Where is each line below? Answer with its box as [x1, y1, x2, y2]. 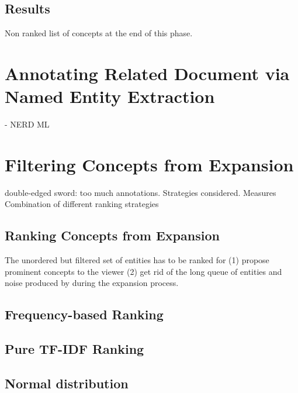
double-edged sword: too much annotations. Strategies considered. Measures [5, 186, 276, 198]
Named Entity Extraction [5, 84, 215, 108]
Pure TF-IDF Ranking [5, 340, 144, 358]
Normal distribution [5, 374, 129, 392]
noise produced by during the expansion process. [5, 277, 179, 289]
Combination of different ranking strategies [5, 198, 159, 210]
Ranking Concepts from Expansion [5, 226, 220, 244]
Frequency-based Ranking [5, 305, 164, 323]
